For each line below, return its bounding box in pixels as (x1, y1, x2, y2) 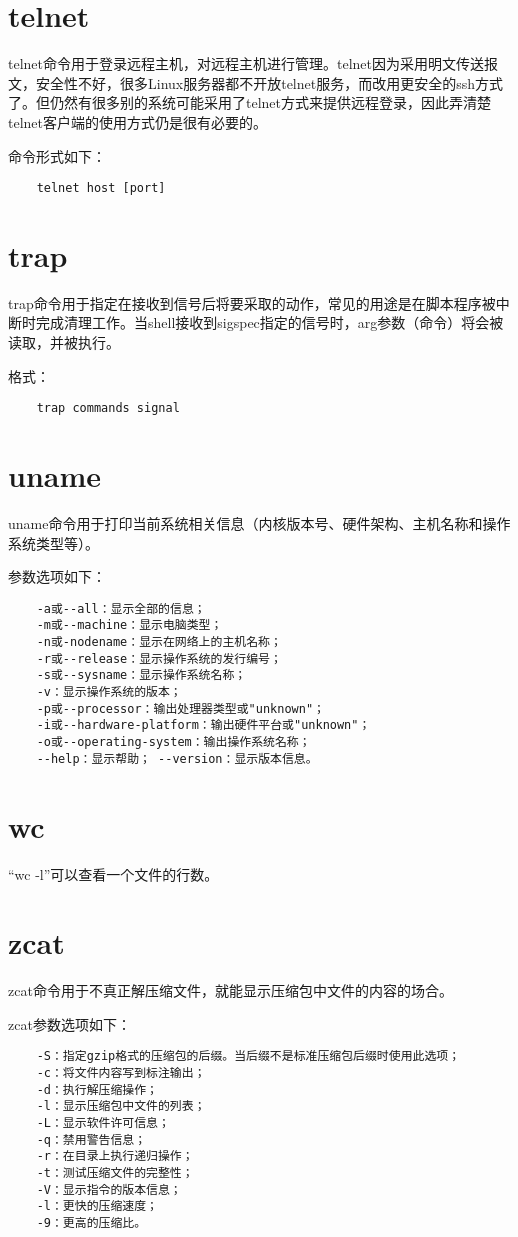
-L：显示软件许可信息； (36, 1116, 170, 1131)
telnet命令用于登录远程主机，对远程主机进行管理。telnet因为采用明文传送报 (8, 53, 498, 74)
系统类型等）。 (8, 532, 99, 553)
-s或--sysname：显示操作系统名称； (36, 668, 247, 683)
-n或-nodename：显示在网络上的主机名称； (36, 635, 282, 650)
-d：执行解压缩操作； (36, 1082, 158, 1097)
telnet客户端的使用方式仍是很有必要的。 (8, 111, 267, 132)
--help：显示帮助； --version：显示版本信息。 (36, 751, 318, 766)
